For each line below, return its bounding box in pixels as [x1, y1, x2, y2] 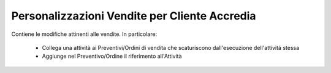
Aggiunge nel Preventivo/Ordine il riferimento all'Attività [42, 52, 182, 60]
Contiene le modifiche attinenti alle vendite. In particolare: [11, 30, 158, 38]
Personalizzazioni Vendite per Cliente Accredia [11, 9, 257, 23]
